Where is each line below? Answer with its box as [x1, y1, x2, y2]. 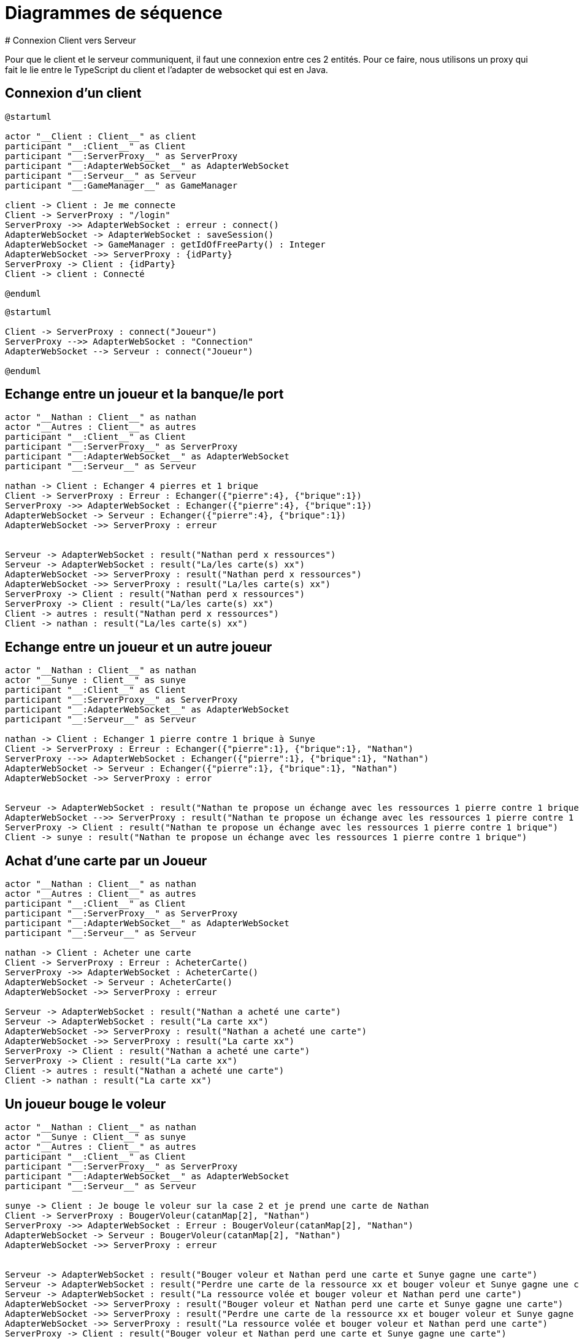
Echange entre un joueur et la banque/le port [5, 386, 284, 402]
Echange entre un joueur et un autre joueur [5, 639, 272, 655]
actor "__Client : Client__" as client [5, 131, 196, 141]
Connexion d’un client [5, 85, 142, 101]
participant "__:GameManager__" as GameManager [5, 180, 238, 190]
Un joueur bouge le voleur [5, 1096, 166, 1112]
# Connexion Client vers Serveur [5, 34, 136, 45]
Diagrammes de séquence [5, 2, 223, 23]
